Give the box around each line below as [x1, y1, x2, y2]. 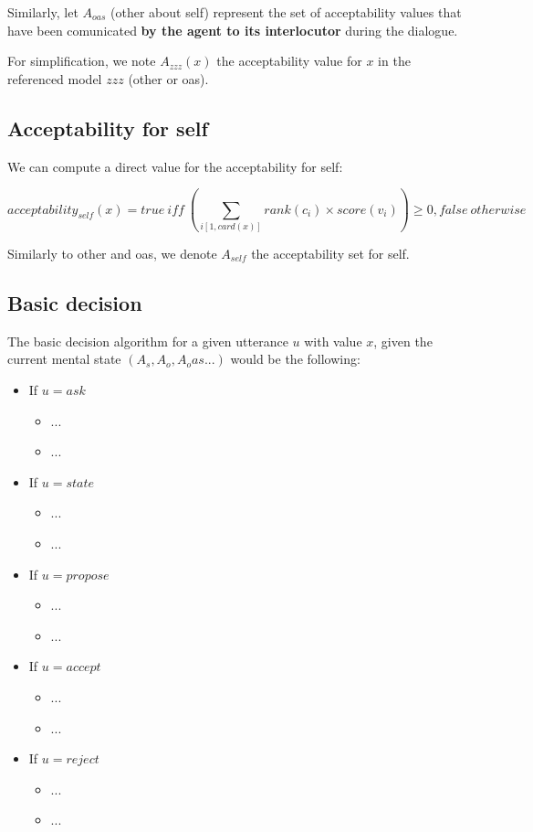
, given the [373, 331, 433, 350]
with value [304, 331, 362, 350]
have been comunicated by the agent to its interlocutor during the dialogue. [7, 20, 458, 39]
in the [378, 51, 411, 70]
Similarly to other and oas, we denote [7, 244, 217, 263]
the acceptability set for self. [251, 244, 410, 263]
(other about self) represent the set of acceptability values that [110, 3, 462, 21]
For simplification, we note [7, 51, 156, 70]
